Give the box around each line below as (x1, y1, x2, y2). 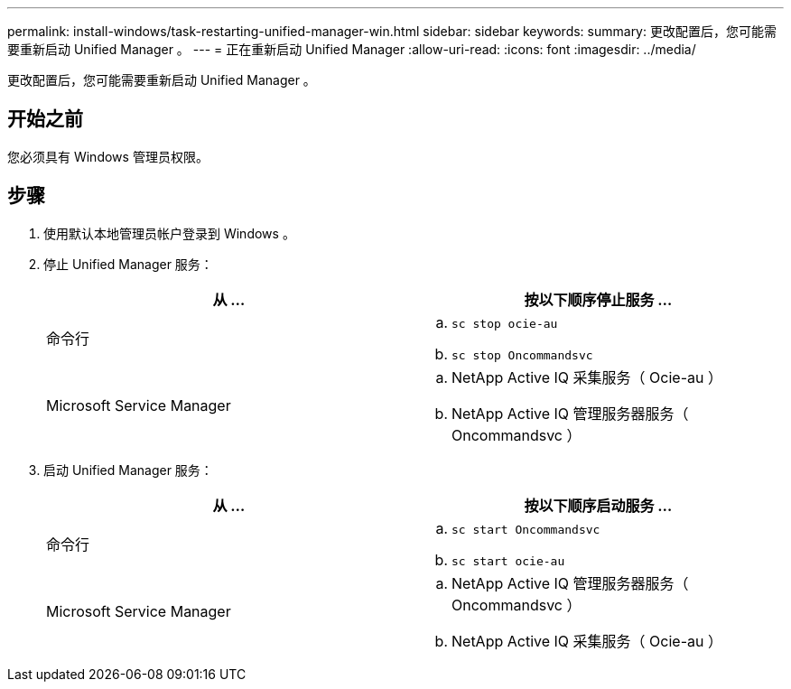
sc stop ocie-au (451, 316, 558, 331)
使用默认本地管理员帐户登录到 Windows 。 (43, 225, 295, 241)
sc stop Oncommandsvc (451, 348, 593, 362)
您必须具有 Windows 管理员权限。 (7, 148, 209, 164)
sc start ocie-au (451, 554, 565, 568)
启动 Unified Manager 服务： (43, 461, 213, 478)
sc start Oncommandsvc (451, 522, 600, 536)
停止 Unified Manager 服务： (43, 256, 213, 272)
